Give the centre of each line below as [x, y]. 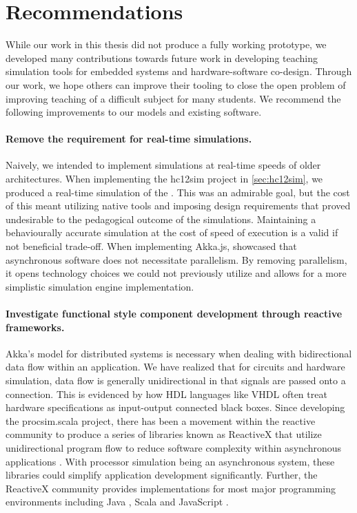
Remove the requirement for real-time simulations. [129, 139]
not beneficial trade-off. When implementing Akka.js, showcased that [151, 246]
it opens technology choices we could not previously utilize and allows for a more [176, 273]
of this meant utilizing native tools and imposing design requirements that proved [178, 206]
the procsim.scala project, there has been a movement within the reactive [161, 420]
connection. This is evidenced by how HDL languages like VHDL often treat [166, 394]
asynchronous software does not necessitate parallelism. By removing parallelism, [176, 259]
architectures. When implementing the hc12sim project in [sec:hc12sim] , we [164, 179]
